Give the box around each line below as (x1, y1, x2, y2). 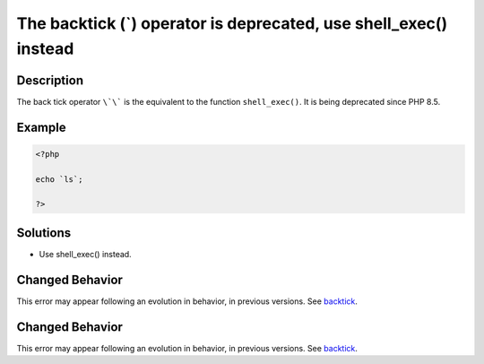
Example (16, 119, 66, 134)
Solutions (16, 225, 72, 240)
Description (16, 73, 84, 88)
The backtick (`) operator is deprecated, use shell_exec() (16, 13, 448, 33)
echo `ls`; (35, 174, 83, 184)
